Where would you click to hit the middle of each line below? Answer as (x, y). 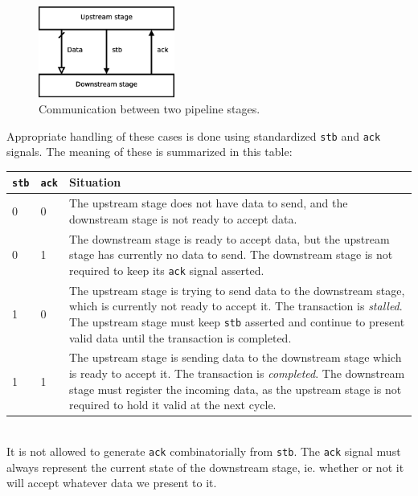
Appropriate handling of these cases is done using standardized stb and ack (194, 135)
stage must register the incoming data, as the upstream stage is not (235, 389)
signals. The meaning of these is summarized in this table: (150, 152)
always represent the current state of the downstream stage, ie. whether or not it (205, 467)
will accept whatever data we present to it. (112, 483)
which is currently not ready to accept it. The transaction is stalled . (236, 306)
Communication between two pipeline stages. (150, 108)
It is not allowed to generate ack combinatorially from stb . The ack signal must (204, 451)
